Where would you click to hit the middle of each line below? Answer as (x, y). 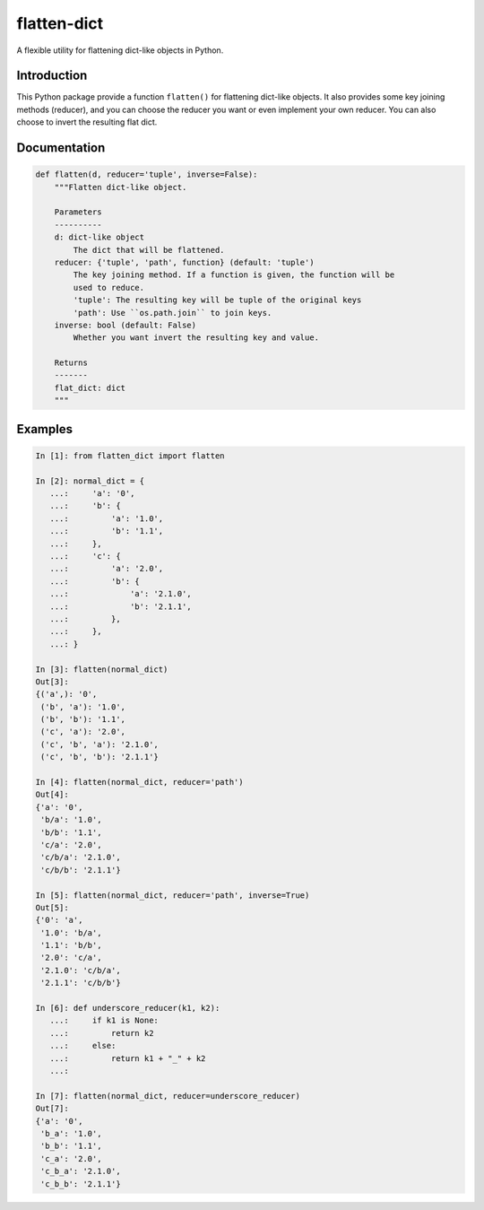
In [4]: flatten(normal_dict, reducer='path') (139, 782)
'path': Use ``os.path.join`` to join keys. (173, 313)
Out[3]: (52, 681)
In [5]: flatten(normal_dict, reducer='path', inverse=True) (173, 895)
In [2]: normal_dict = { (90, 481)
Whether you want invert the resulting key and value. (196, 338)
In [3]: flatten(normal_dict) (102, 669)
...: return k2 (102, 1033)
